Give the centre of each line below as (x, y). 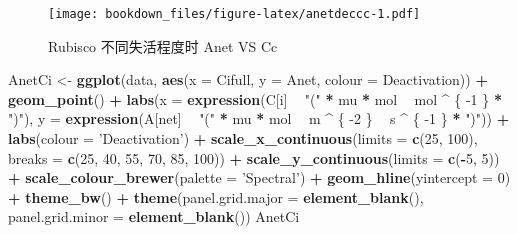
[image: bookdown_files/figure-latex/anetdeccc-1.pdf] (234, 14)
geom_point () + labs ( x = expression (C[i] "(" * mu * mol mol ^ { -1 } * (255, 98)
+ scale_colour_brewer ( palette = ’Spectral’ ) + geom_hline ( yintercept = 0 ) (259, 177)
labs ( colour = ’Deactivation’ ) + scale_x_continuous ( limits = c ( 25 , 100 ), (243, 138)
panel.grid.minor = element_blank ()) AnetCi (154, 216)
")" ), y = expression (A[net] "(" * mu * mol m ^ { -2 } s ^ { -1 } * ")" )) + (259, 118)
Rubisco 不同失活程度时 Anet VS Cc (163, 45)
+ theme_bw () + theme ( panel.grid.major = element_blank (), (216, 196)
